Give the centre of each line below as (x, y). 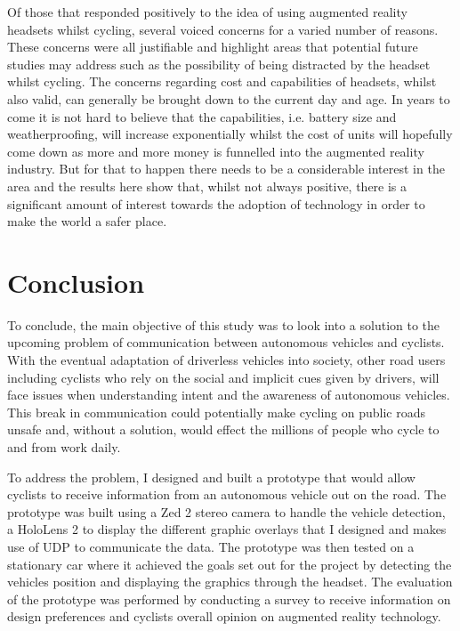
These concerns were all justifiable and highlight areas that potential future (213, 47)
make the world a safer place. (87, 221)
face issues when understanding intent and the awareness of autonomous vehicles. (229, 395)
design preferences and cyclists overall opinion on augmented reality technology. (224, 616)
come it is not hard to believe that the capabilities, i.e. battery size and (202, 116)
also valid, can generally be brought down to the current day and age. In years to (229, 98)
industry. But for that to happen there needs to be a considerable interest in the (226, 169)
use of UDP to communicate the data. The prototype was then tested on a (211, 546)
